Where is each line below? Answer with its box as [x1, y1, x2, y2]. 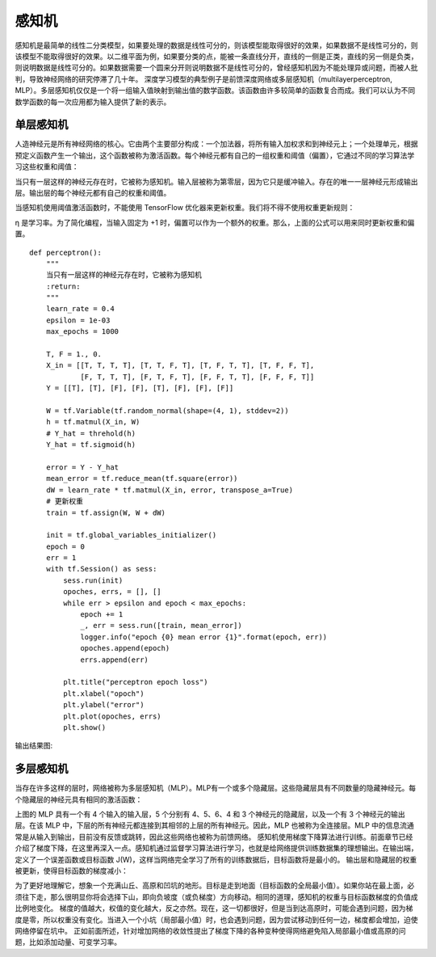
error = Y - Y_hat [45, 462, 119, 472]
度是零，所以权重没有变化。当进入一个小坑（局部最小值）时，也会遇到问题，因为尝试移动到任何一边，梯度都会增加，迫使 [15, 914, 418, 925]
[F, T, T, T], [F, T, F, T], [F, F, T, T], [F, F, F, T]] [80, 372, 315, 382]
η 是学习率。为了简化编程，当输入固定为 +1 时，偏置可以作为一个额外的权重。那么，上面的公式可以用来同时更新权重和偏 [15, 217, 415, 227]
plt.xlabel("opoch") [63, 689, 145, 698]
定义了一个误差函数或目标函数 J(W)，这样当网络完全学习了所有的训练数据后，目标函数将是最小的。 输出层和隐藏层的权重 [15, 854, 417, 864]
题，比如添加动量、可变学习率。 [15, 938, 121, 947]
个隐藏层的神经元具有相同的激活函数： [15, 795, 143, 804]
